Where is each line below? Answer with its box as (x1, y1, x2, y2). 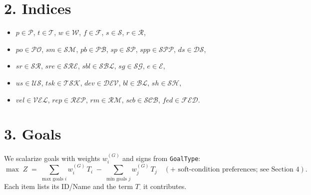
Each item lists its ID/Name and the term (4, 180, 133, 191)
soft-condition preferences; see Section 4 (178, 166, 300, 173)
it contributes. (143, 180, 187, 191)
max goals (42, 176, 63, 181)
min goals (106, 176, 127, 181)
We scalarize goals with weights (4, 153, 100, 163)
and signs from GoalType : (122, 153, 201, 163)
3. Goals (4, 123, 61, 144)
